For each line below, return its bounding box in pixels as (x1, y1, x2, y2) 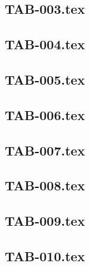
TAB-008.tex (5, 176, 85, 195)
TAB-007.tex (5, 141, 85, 159)
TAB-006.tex (5, 105, 85, 124)
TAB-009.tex (5, 211, 85, 230)
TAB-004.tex (5, 35, 85, 53)
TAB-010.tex (5, 246, 85, 265)
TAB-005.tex (5, 70, 85, 88)
